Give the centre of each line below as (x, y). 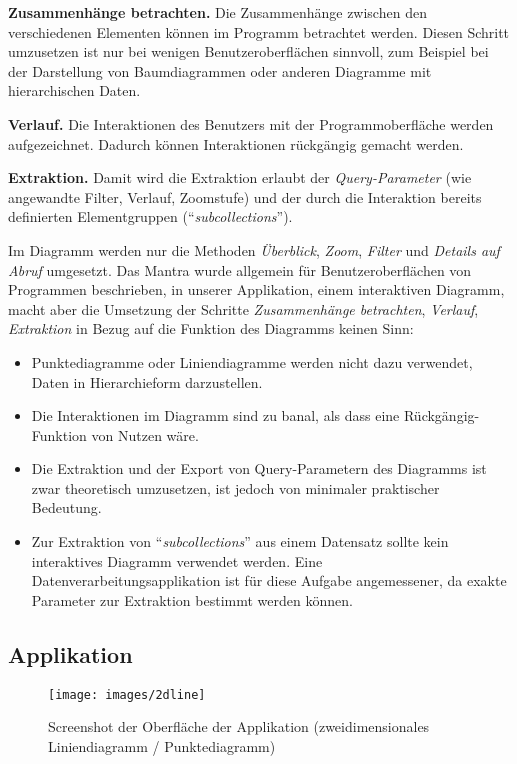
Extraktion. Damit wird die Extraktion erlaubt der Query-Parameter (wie (240, 177)
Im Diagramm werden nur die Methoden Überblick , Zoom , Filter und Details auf (254, 249)
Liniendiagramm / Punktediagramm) (162, 745)
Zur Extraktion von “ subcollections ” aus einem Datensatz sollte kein (240, 541)
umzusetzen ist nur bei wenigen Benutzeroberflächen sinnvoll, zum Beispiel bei (248, 51)
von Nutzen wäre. (145, 434)
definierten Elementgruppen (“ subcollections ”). (150, 216)
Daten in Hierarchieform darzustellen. (147, 381)
